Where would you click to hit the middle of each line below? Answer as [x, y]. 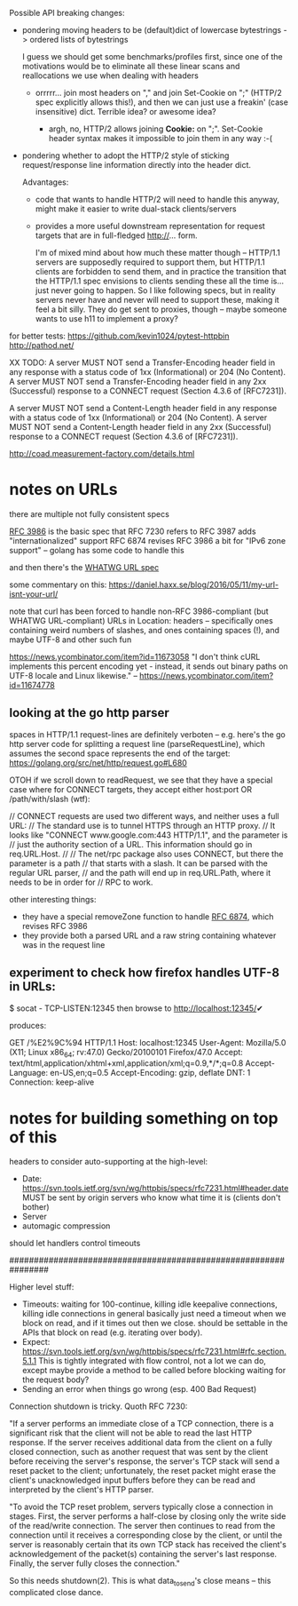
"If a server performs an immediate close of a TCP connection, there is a [141, 1424]
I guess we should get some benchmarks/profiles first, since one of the [152, 56]
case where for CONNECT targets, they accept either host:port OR [131, 789]
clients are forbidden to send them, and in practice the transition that [161, 271]
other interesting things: [53, 899]
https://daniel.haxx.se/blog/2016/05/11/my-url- [194, 584]
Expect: [36, 1342]
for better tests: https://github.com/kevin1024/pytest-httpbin [119, 336]
